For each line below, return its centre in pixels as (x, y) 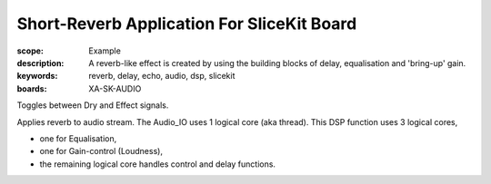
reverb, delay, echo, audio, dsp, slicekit (162, 76)
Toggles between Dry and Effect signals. (93, 105)
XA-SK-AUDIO (115, 88)
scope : (30, 51)
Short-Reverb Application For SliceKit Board (187, 24)
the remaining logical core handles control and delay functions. (158, 164)
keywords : (37, 76)
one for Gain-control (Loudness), (101, 151)
